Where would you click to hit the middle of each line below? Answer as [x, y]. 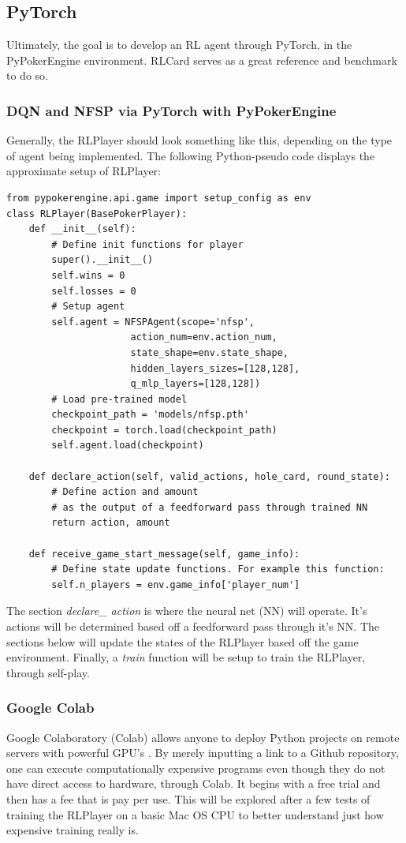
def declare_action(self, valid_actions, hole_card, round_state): [209, 476]
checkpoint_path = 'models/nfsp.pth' [150, 415]
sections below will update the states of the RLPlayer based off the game [183, 641]
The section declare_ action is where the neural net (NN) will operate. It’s [187, 611]
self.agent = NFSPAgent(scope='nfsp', [153, 322]
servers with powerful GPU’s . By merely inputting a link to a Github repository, [203, 753]
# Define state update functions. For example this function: [218, 569]
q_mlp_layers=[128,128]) [196, 384]
